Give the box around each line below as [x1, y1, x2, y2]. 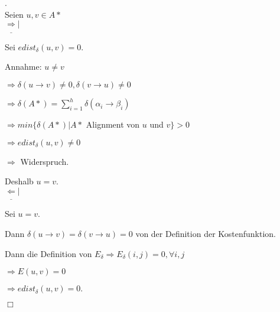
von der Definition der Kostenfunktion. [135, 227, 276, 240]
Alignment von [86, 118, 140, 131]
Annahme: [5, 60, 42, 73]
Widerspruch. [20, 155, 69, 167]
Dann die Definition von [5, 247, 92, 259]
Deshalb [5, 175, 34, 187]
